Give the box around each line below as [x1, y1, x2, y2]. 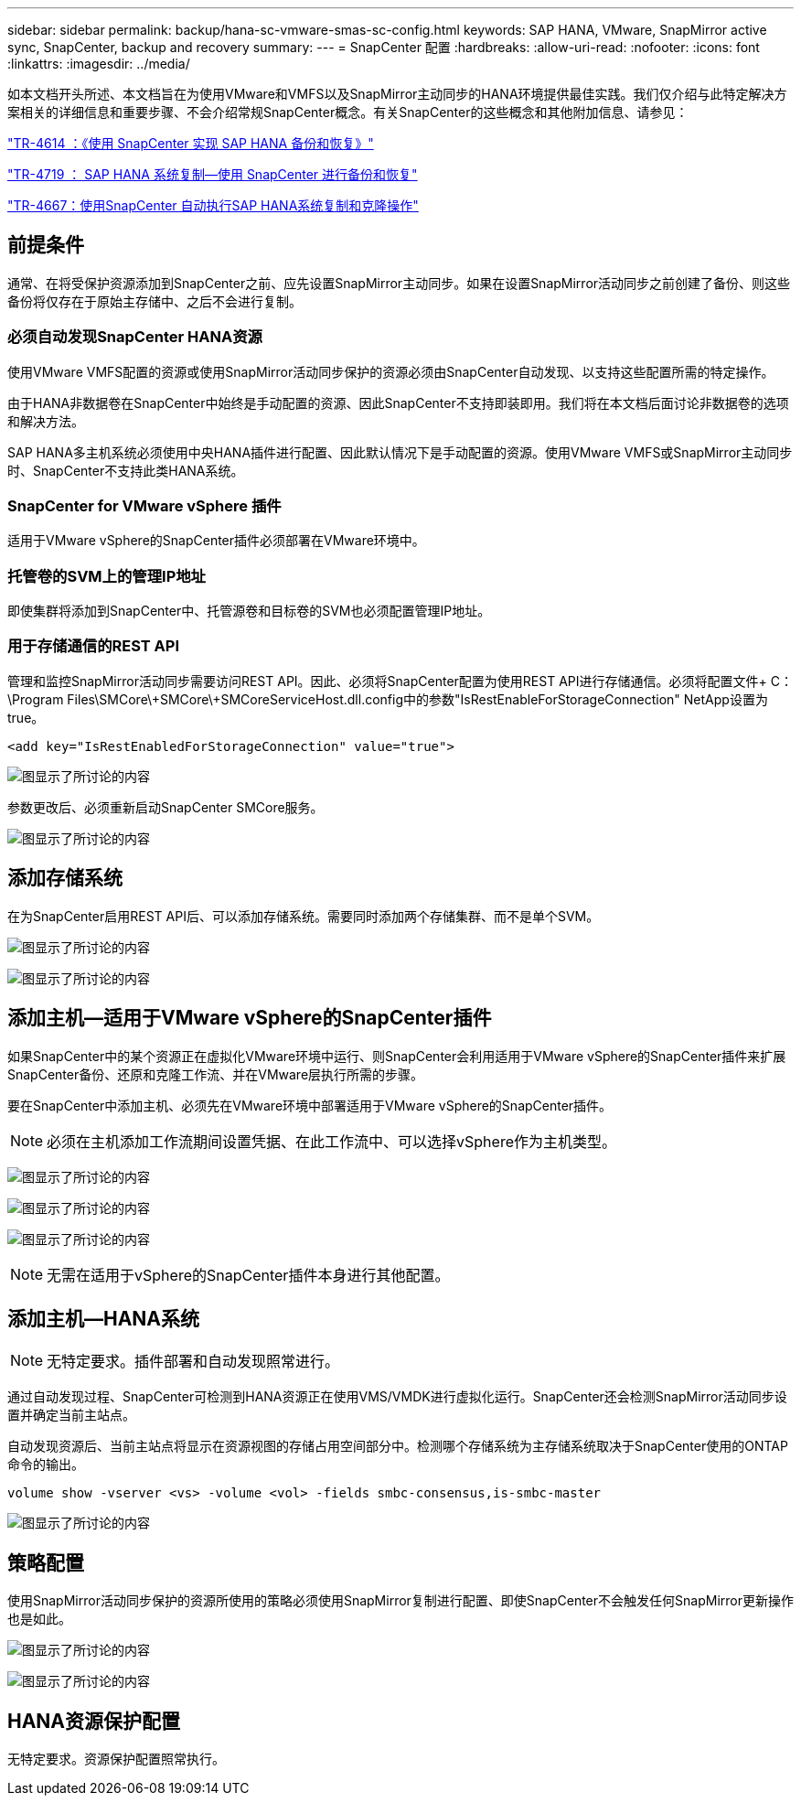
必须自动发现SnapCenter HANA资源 [7, 327, 262, 347]
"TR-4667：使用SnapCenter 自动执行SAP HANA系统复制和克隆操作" [7, 198, 419, 213]
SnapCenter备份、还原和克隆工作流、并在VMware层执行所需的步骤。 [7, 1066, 424, 1082]
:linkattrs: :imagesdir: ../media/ [7, 56, 190, 71]
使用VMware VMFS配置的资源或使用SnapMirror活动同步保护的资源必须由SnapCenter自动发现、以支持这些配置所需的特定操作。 [7, 363, 774, 380]
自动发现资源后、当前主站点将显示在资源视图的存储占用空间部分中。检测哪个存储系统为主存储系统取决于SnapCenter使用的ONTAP [7, 1438, 788, 1454]
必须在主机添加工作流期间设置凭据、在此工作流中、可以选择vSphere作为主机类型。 [47, 1132, 616, 1151]
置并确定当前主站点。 [7, 1407, 135, 1423]
